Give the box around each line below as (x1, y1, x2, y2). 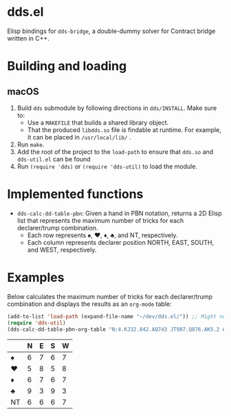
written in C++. (7, 34, 50, 42)
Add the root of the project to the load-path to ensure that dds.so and (16, 147, 214, 155)
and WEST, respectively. (27, 245, 97, 254)
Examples (7, 270, 65, 285)
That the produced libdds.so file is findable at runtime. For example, (27, 125, 221, 134)
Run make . (16, 140, 45, 149)
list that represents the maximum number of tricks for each (16, 216, 184, 224)
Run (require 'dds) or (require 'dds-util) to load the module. (16, 162, 198, 171)
